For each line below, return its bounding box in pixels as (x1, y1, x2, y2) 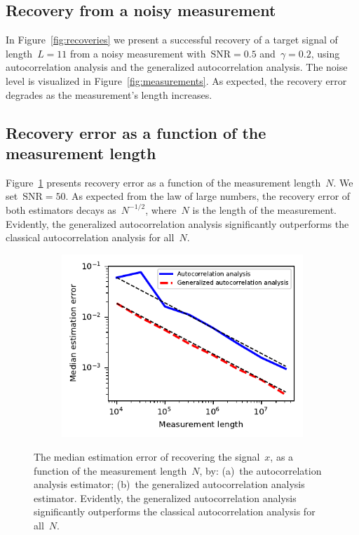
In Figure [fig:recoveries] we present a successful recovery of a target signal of (6, 32, 338, 47)
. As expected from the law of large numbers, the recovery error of (65, 189, 351, 203)
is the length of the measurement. (192, 202, 337, 217)
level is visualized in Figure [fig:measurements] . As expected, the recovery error (6, 73, 347, 88)
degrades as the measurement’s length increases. (6, 87, 212, 102)
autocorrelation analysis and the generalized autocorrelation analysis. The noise (6, 60, 348, 74)
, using (311, 46, 340, 60)
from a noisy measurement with (69, 46, 206, 60)
